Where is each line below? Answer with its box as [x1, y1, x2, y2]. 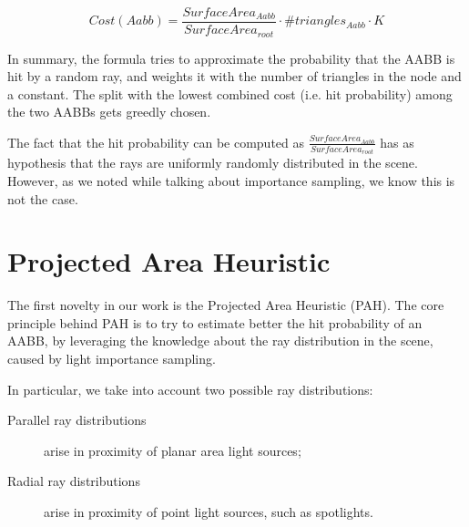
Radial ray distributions [7, 471, 140, 491]
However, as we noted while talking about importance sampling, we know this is [7, 170, 455, 190]
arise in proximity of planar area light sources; [44, 440, 301, 460]
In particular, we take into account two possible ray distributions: [7, 379, 373, 398]
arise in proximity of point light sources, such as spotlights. [44, 502, 373, 522]
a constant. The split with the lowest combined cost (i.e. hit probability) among [7, 84, 453, 103]
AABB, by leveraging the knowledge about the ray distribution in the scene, [7, 331, 433, 350]
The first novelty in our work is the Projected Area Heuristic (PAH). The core [7, 295, 444, 315]
